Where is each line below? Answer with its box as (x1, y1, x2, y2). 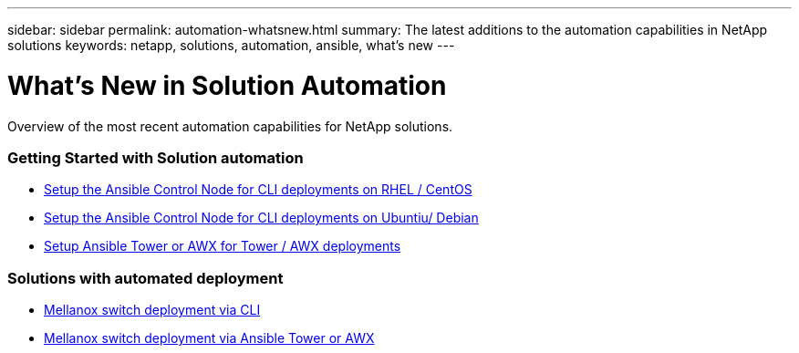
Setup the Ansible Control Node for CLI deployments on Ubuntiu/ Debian (44, 210, 479, 226)
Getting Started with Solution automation (7, 148, 304, 167)
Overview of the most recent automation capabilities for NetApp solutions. (7, 118, 453, 134)
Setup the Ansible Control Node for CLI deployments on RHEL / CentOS (44, 182, 472, 198)
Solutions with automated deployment (7, 268, 284, 287)
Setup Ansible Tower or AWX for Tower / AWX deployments (44, 238, 401, 254)
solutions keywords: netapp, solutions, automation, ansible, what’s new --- (7, 37, 455, 53)
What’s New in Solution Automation (7, 69, 447, 101)
